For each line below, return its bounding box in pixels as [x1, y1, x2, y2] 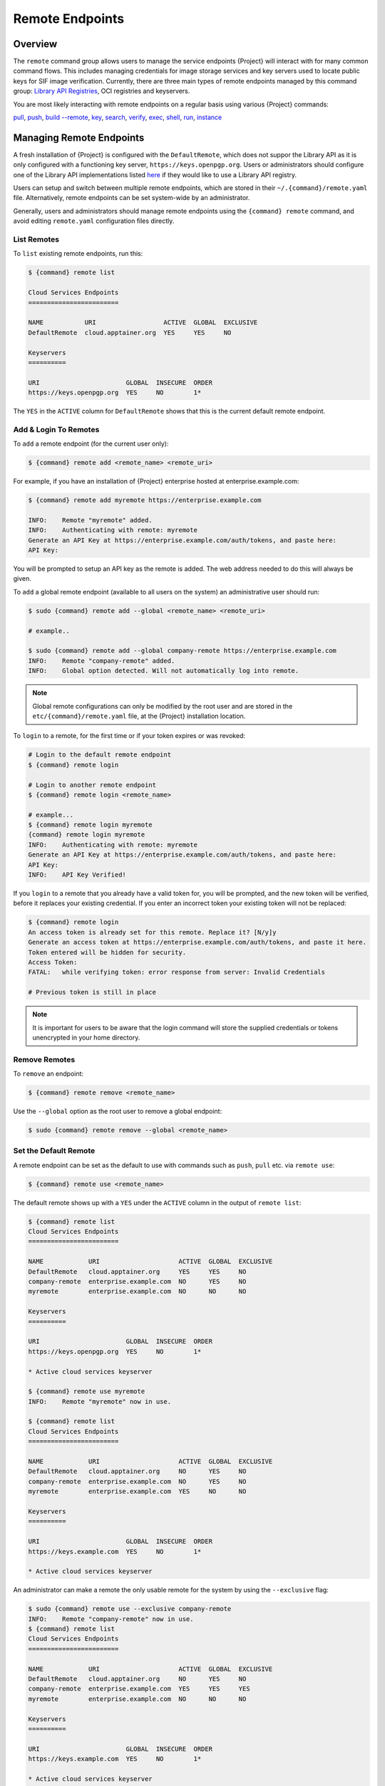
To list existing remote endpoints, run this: [13, 249, 143, 258]
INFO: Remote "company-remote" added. [28, 657, 175, 664]
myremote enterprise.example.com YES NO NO [28, 1487, 247, 1496]
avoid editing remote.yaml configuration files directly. [13, 216, 175, 225]
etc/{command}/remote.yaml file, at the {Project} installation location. [32, 712, 246, 720]
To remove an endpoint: [13, 1069, 84, 1078]
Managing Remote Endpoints [13, 131, 145, 144]
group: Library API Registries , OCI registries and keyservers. [13, 86, 190, 96]
